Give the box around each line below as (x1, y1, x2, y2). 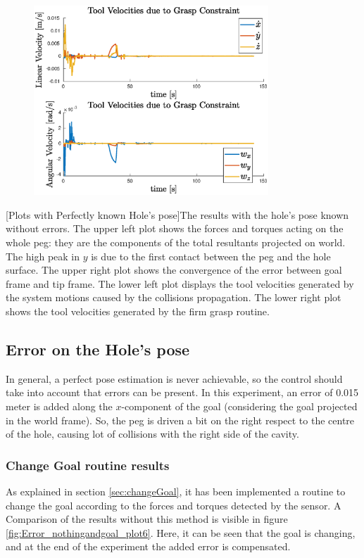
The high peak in (6, 248, 80, 263)
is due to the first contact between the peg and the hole (91, 248, 331, 263)
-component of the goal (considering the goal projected (121, 398, 358, 413)
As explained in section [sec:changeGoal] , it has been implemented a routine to (6, 483, 346, 498)
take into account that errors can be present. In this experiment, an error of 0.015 (6, 385, 359, 400)
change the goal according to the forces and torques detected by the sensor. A (6, 497, 341, 512)
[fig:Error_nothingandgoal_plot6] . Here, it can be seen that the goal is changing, (6, 525, 356, 540)
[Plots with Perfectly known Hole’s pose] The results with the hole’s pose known (6, 207, 349, 222)
